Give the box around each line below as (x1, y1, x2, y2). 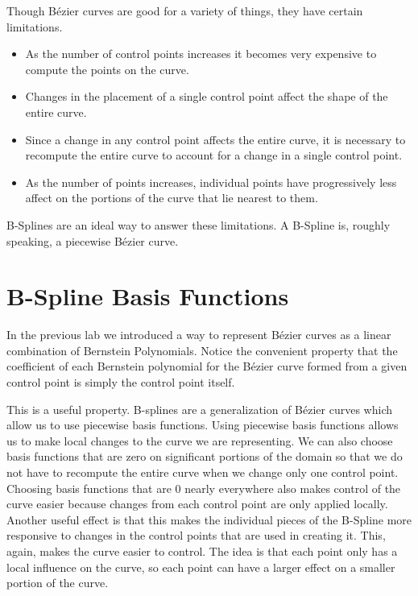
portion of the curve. (6, 574, 109, 591)
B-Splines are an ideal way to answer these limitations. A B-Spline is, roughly (6, 216, 391, 233)
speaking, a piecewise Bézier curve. (6, 232, 179, 249)
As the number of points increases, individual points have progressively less (25, 173, 397, 190)
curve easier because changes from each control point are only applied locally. (6, 495, 388, 512)
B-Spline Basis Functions (6, 279, 289, 312)
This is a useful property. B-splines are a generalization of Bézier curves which (6, 400, 392, 417)
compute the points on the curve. (25, 60, 189, 77)
